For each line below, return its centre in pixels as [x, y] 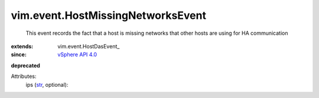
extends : [22, 46]
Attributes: [24, 76]
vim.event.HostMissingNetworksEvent [109, 15]
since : [19, 55]
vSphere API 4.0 [77, 55]
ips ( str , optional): [47, 84]
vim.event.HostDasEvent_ [89, 46]
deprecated [26, 66]
